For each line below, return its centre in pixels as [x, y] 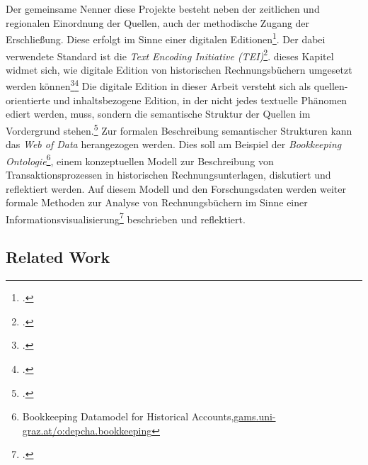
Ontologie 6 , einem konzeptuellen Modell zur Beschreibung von [140, 159]
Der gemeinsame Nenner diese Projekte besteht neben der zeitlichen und [163, 9]
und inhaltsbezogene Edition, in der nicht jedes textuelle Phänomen [200, 100]
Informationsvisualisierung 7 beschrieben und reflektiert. [126, 218]
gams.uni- [255, 416]
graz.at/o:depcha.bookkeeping [87, 430]
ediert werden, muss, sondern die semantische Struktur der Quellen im [158, 114]
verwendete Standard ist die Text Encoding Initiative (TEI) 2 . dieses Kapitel [170, 55]
